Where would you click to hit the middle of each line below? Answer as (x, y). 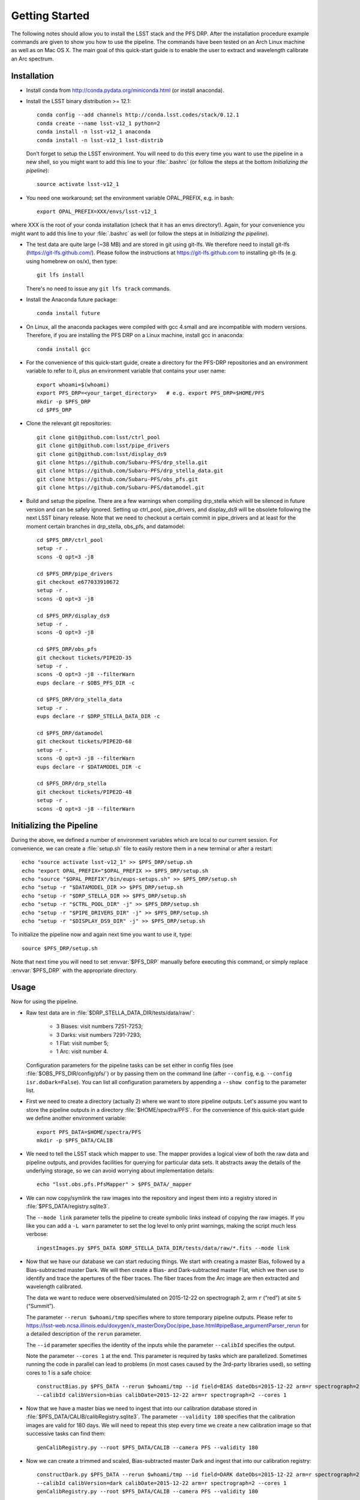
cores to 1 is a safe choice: (59, 1372)
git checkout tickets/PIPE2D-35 (84, 658)
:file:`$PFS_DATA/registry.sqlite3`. (68, 1207)
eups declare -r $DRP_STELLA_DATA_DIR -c (98, 716)
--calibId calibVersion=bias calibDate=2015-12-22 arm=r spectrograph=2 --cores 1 (162, 1395)
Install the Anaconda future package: (72, 299)
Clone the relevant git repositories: (69, 424)
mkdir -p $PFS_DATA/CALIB (75, 1140)
